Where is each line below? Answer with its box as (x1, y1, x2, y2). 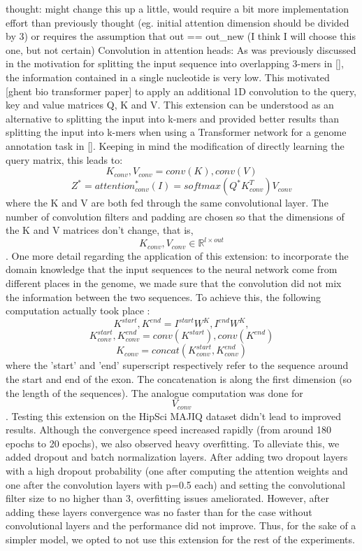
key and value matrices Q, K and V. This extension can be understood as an (6, 97, 334, 112)
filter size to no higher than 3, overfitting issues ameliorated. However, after (6, 491, 329, 505)
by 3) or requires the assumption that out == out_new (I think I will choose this (6, 29, 356, 43)
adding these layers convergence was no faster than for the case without (6, 504, 312, 519)
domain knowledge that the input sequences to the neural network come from (6, 262, 338, 277)
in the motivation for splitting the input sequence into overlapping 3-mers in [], (6, 56, 344, 71)
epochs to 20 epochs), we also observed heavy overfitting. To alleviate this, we (6, 435, 340, 450)
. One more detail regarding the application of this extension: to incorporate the (6, 248, 349, 263)
